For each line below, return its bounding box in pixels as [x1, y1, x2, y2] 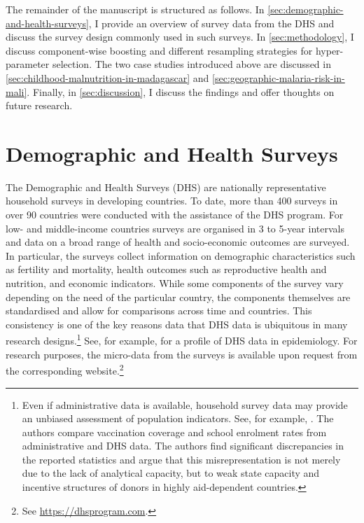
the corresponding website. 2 [6, 361, 124, 377]
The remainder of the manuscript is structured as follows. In [6, 2, 265, 16]
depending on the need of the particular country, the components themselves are [6, 289, 351, 304]
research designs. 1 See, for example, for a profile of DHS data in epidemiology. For [6, 331, 358, 348]
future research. [6, 98, 73, 113]
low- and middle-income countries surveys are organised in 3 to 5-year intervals [6, 221, 344, 235]
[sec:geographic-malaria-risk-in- [212, 70, 345, 85]
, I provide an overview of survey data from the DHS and [88, 15, 335, 30]
